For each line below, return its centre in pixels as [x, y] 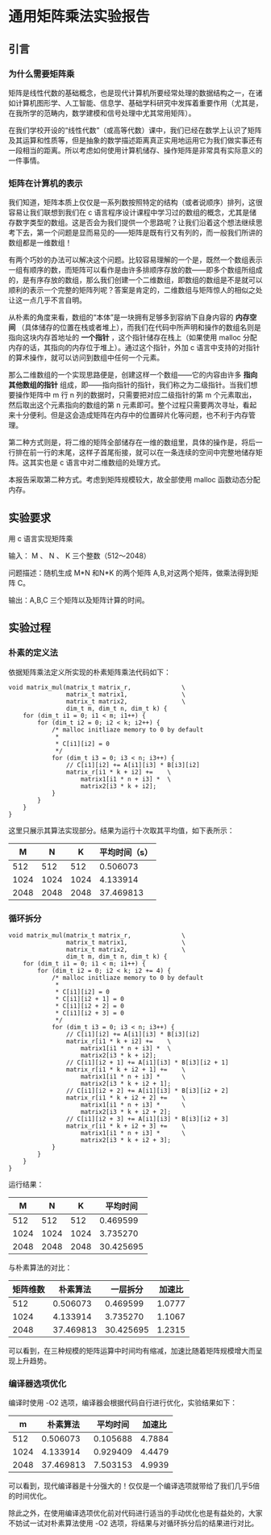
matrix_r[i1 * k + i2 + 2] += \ [125, 1098]
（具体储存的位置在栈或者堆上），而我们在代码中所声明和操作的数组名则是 [139, 327]
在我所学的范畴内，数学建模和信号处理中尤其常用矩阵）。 [102, 113]
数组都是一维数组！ [40, 243]
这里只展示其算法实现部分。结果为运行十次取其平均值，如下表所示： [121, 830]
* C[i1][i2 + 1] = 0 [90, 999]
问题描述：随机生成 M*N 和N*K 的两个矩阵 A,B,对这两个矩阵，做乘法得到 [130, 573]
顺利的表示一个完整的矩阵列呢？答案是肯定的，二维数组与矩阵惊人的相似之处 [135, 290]
